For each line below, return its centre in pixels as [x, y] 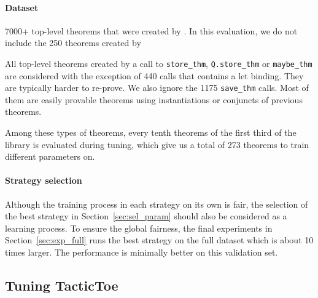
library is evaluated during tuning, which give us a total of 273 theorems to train [157, 144]
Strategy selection [44, 180]
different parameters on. [50, 156]
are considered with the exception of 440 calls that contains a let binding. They [154, 75]
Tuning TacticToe [62, 285]
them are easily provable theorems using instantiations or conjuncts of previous [154, 99]
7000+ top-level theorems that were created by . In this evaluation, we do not [151, 30]
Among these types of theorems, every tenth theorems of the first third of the [151, 132]
